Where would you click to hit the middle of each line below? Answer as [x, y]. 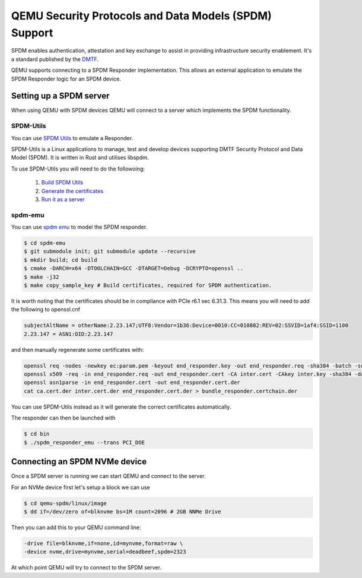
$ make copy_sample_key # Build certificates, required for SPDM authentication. [148, 285]
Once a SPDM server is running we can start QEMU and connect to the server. [109, 476]
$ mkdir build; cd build [61, 260]
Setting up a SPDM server [60, 96]
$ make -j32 [42, 277]
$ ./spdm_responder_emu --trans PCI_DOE [84, 442]
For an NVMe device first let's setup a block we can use [81, 487]
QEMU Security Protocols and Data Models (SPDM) [141, 16]
